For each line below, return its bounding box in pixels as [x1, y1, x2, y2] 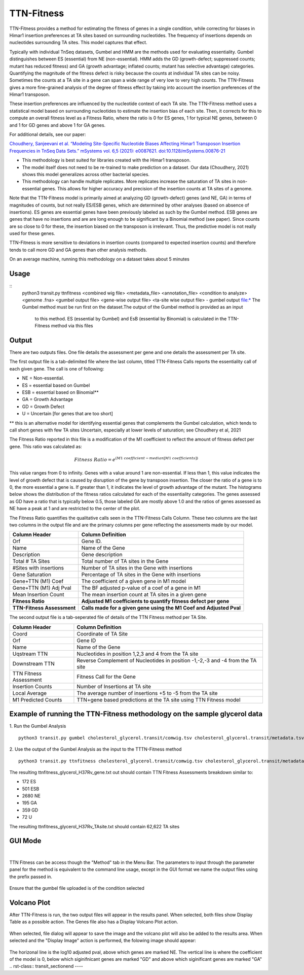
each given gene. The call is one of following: [9, 365, 104, 372]
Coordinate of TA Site [77, 630, 128, 637]
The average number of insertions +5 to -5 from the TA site [77, 689, 218, 696]
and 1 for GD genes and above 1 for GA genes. [9, 122, 106, 128]
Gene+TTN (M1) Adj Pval [12, 584, 71, 591]
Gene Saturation [12, 571, 52, 578]
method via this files [51, 323, 93, 329]
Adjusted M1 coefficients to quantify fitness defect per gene [81, 598, 230, 605]
